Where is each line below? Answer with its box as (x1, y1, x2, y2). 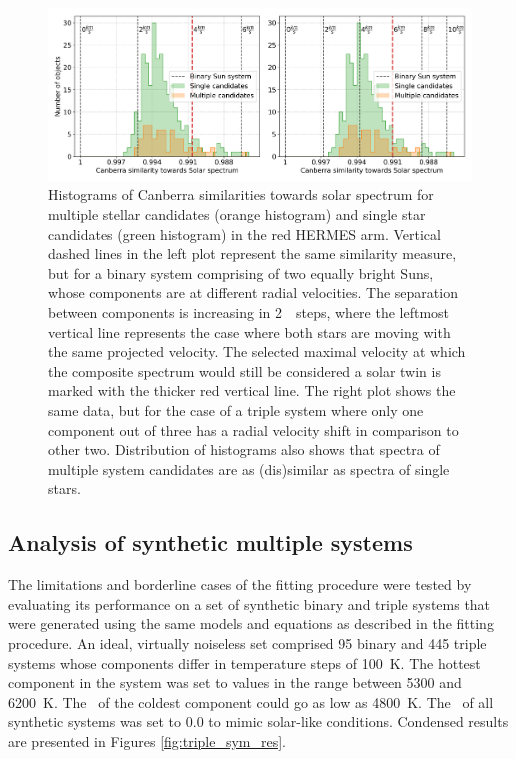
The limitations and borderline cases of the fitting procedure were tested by (8, 574, 472, 595)
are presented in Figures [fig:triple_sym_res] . (8, 730, 286, 751)
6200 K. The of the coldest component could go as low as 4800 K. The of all (8, 691, 494, 712)
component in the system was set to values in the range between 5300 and (8, 672, 462, 693)
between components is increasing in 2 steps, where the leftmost (48, 301, 450, 322)
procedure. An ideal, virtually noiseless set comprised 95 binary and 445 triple (8, 632, 487, 653)
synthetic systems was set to (8, 711, 182, 732)
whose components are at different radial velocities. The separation (48, 282, 458, 303)
